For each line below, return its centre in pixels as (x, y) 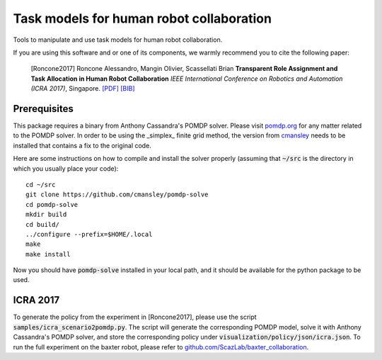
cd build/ (42, 224)
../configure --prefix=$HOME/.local (89, 234)
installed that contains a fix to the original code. (82, 145)
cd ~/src (41, 185)
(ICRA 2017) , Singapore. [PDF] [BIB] (83, 89)
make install (48, 254)
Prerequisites (43, 109)
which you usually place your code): (66, 168)
